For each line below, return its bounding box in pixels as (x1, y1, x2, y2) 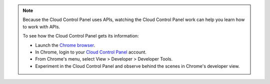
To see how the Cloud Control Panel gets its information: (22, 33, 139, 39)
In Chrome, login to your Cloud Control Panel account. (35, 49, 147, 55)
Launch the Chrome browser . (35, 42, 95, 48)
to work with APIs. (22, 23, 60, 29)
